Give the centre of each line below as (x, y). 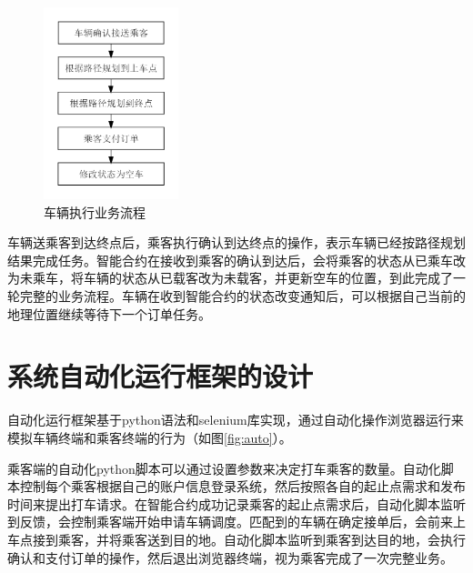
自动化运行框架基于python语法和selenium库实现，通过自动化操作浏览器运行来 (236, 420)
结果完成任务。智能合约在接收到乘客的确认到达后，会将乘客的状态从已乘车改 (236, 260)
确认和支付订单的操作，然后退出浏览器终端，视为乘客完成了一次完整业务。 (230, 557)
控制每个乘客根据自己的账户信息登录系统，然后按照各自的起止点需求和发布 (242, 486)
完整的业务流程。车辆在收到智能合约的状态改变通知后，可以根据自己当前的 (242, 296)
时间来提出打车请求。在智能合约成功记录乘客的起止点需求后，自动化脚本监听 (236, 503)
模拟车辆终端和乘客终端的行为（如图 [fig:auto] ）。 (150, 437)
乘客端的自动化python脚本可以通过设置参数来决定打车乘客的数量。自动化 (224, 468)
